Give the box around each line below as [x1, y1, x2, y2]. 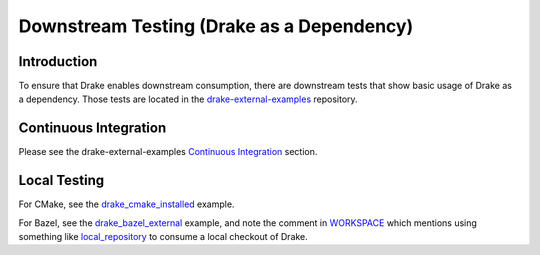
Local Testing [18, 172, 105, 189]
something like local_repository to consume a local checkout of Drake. [18, 231, 309, 243]
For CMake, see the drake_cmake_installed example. [18, 198, 235, 210]
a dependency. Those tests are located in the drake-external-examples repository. [18, 93, 359, 105]
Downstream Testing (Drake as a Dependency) [18, 15, 414, 37]
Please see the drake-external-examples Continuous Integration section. [18, 146, 318, 158]
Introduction [18, 53, 98, 70]
